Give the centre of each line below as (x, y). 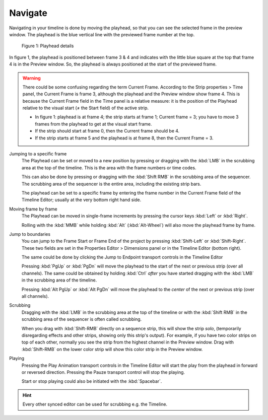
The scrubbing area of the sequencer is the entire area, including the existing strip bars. (111, 184)
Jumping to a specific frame (38, 154)
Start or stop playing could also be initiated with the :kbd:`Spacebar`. (92, 381)
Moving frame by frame (33, 209)
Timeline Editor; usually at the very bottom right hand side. (81, 200)
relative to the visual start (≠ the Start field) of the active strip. (86, 108)
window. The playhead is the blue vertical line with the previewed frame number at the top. (102, 34)
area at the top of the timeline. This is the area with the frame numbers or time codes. (109, 168)
